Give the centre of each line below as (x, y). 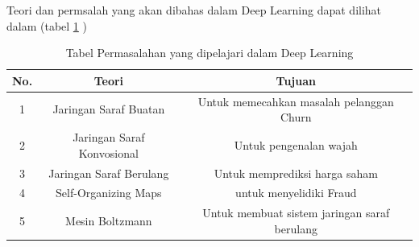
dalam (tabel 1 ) (47, 25)
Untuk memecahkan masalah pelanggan (296, 101)
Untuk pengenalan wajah (296, 144)
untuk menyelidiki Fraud (296, 193)
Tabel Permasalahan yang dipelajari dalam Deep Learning (209, 53)
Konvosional (108, 152)
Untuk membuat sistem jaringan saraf (296, 213)
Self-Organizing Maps (109, 193)
